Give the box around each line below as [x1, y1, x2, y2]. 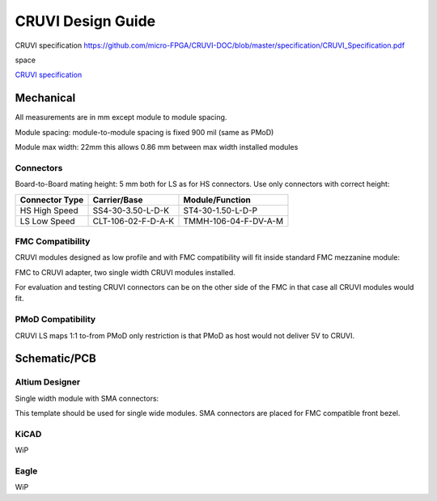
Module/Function [183, 194, 251, 206]
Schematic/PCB [15, 352, 96, 366]
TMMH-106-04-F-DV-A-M [183, 215, 283, 227]
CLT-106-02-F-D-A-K [92, 215, 175, 227]
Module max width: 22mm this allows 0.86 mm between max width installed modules [15, 142, 299, 152]
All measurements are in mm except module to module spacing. [15, 113, 227, 122]
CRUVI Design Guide [15, 12, 156, 30]
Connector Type [19, 194, 84, 206]
